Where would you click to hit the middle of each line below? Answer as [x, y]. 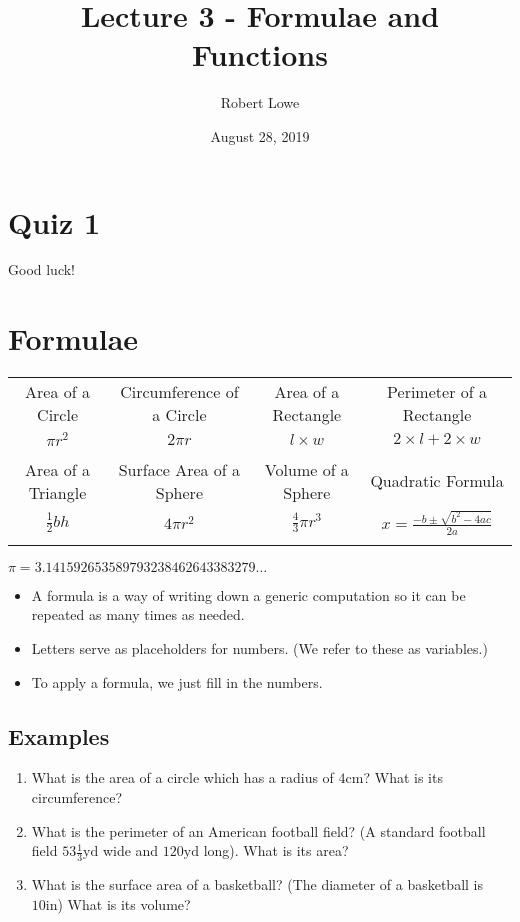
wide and [130, 850]
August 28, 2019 [260, 135]
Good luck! [42, 269]
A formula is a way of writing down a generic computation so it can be [248, 594]
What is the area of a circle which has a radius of [182, 777]
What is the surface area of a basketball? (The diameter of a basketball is [257, 884]
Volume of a [306, 469]
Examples [59, 735]
